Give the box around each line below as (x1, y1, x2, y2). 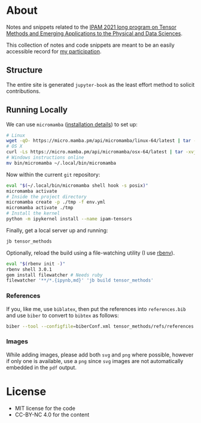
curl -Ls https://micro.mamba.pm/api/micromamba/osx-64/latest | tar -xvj (6, 149, 197, 155)
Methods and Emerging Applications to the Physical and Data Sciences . (6, 29, 182, 37)
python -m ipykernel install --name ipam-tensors (6, 216, 133, 222)
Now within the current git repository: (6, 171, 100, 178)
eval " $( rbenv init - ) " (6, 261, 66, 267)
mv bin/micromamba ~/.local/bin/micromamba (6, 160, 117, 166)
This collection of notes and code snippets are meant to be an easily (6, 41, 175, 49)
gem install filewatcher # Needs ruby (6, 272, 103, 278)
